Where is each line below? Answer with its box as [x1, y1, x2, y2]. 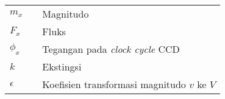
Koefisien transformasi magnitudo [42, 77, 186, 91]
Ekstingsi [42, 60, 82, 73]
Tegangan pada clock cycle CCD [42, 42, 180, 56]
